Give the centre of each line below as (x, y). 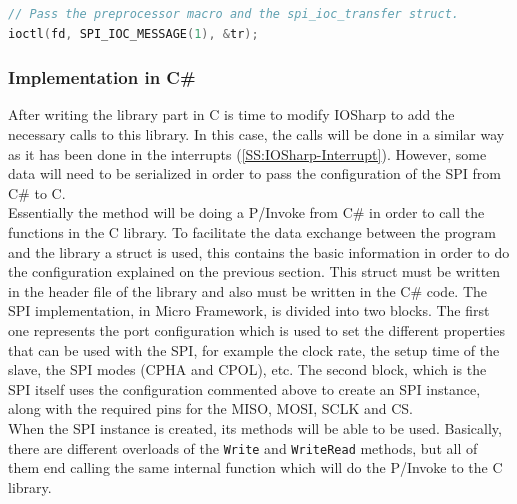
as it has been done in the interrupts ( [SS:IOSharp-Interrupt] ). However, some (247, 153)
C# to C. (37, 192)
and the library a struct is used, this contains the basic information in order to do (259, 251)
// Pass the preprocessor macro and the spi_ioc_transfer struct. (234, 14)
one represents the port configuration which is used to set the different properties (256, 329)
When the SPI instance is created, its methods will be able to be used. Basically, (255, 427)
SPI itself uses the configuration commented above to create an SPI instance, (244, 388)
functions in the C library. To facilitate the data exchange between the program (252, 231)
